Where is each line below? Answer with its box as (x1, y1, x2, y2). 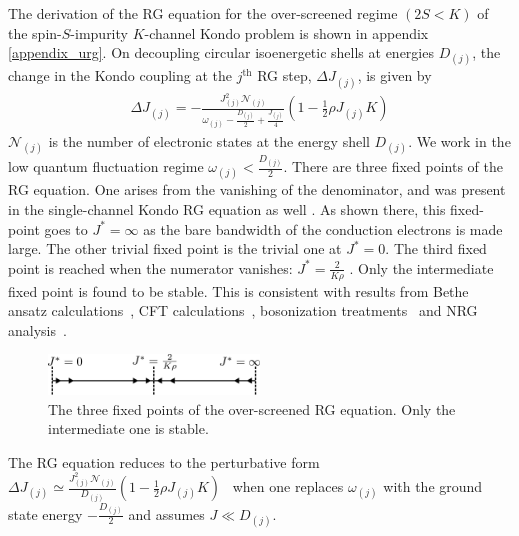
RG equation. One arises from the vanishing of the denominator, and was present (8, 179, 506, 200)
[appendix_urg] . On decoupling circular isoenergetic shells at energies (8, 42, 434, 63)
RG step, (257, 65, 312, 86)
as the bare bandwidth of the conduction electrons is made (143, 218, 503, 239)
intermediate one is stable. (48, 418, 209, 439)
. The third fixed (385, 238, 487, 259)
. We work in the (408, 131, 511, 152)
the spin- (8, 22, 62, 43)
